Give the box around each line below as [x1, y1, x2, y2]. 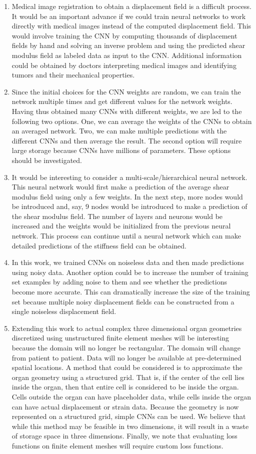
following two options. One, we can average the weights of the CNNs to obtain [11, 115, 252, 126]
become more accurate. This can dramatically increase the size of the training [11, 286, 250, 297]
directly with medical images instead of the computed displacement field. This [11, 20, 251, 31]
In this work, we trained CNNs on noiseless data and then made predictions [11, 257, 244, 267]
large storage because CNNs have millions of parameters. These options [11, 145, 231, 155]
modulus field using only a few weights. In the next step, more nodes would [11, 191, 243, 201]
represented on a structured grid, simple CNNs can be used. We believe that [11, 411, 246, 421]
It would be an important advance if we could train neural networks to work [11, 10, 246, 21]
